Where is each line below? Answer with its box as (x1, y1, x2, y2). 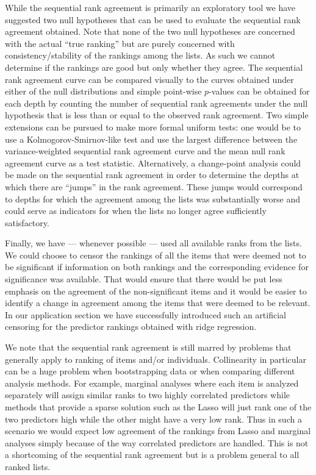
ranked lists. (5, 460, 51, 473)
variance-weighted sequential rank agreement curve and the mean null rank (5, 145, 285, 157)
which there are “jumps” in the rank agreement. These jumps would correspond (5, 180, 303, 193)
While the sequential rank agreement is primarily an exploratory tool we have (5, 1, 295, 13)
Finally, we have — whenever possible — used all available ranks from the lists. (5, 237, 302, 249)
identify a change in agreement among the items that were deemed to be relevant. (5, 296, 311, 309)
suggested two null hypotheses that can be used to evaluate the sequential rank (5, 13, 301, 26)
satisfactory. (5, 216, 49, 229)
